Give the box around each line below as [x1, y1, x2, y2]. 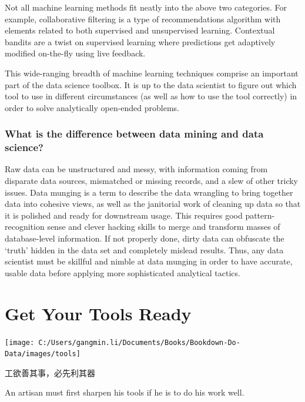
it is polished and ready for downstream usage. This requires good [5, 209, 243, 221]
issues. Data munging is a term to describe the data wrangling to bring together [5, 186, 293, 198]
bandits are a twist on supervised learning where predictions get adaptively [5, 35, 276, 48]
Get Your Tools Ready [5, 301, 192, 325]
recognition [5, 220, 45, 233]
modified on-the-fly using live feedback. [5, 47, 146, 59]
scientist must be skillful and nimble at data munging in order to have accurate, [5, 255, 293, 267]
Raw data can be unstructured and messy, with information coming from [5, 163, 268, 175]
